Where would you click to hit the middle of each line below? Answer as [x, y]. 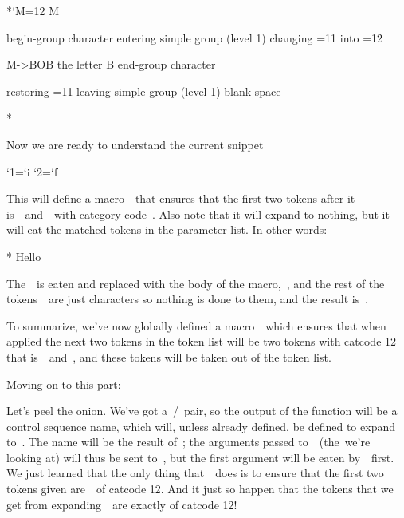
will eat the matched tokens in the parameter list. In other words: [167, 229]
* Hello [24, 256]
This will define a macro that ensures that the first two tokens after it [181, 198]
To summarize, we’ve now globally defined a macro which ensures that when [196, 325]
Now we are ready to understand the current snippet [135, 144]
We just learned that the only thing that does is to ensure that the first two [195, 473]
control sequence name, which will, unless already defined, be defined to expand [201, 426]
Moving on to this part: [64, 384]
